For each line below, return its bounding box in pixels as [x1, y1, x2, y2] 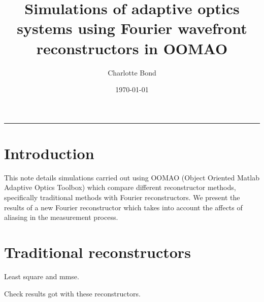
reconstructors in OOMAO [36, 37, 228, 58]
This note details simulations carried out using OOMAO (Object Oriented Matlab [4, 172, 259, 182]
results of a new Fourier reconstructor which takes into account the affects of [4, 202, 243, 212]
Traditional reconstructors [4, 241, 191, 262]
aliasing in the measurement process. [4, 212, 118, 222]
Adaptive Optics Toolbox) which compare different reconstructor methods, [4, 182, 236, 193]
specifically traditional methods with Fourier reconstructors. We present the [4, 192, 240, 202]
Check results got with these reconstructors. [4, 288, 141, 298]
